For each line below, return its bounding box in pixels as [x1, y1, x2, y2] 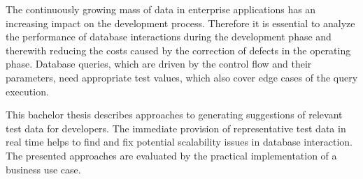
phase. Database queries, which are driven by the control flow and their [6, 56, 312, 71]
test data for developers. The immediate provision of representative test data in [6, 120, 346, 135]
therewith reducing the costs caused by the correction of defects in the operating [6, 42, 351, 57]
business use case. [6, 162, 81, 176]
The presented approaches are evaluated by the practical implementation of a [6, 148, 337, 162]
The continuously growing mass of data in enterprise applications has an [6, 2, 316, 16]
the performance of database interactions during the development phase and [6, 29, 332, 44]
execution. [6, 84, 49, 98]
